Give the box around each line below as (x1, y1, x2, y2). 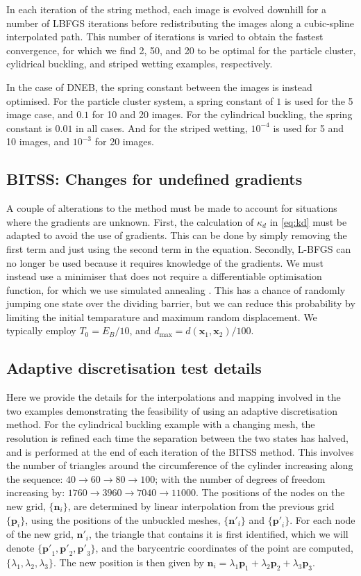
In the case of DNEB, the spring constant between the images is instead (6, 79, 312, 94)
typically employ (6, 323, 76, 338)
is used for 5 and (273, 120, 344, 135)
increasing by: (6, 485, 65, 500)
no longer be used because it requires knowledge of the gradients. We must (6, 255, 324, 270)
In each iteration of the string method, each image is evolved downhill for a (6, 2, 327, 16)
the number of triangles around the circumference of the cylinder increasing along (6, 458, 353, 472)
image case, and (6, 107, 74, 122)
